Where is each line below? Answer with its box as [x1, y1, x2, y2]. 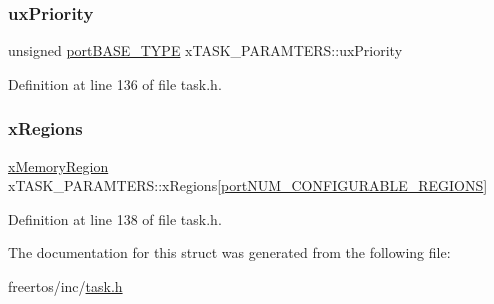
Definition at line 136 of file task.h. [8, 73, 222, 94]
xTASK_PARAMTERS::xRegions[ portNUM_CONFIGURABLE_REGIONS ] [8, 175, 488, 196]
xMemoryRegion [8, 155, 109, 176]
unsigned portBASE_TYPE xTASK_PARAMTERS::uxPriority [8, 40, 403, 61]
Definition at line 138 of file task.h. [8, 208, 222, 229]
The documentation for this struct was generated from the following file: [8, 242, 451, 263]
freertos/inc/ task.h [8, 276, 123, 296]
